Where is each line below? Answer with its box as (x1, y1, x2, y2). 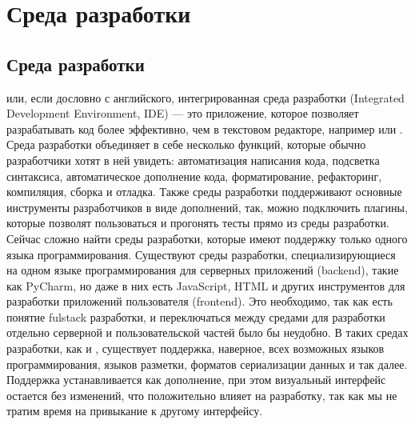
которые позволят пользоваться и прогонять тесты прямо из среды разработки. (6, 214, 389, 231)
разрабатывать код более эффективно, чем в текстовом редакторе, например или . (6, 120, 403, 137)
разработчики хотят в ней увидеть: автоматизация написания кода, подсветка (6, 151, 380, 168)
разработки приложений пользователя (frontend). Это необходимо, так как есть (6, 293, 393, 310)
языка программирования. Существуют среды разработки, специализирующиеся (6, 246, 396, 262)
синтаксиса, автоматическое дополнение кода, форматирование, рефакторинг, (6, 167, 382, 184)
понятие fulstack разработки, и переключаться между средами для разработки (6, 308, 385, 325)
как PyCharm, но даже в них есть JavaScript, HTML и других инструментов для (6, 277, 405, 294)
